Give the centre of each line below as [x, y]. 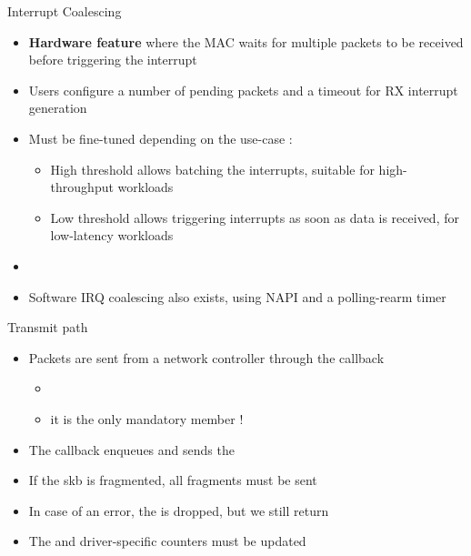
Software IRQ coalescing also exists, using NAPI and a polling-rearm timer [237, 296]
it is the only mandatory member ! [147, 418]
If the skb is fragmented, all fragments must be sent [173, 480]
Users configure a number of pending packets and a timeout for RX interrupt [243, 90]
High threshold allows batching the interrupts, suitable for [212, 169]
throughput [82, 187]
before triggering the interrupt [113, 60]
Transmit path [48, 327]
